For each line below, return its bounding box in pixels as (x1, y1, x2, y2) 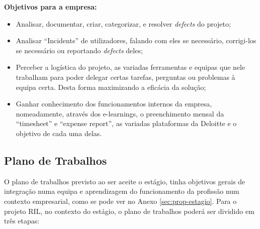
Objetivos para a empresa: (4, 2, 97, 12)
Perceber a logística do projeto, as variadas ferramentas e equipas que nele (16, 62, 245, 72)
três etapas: (4, 215, 40, 226)
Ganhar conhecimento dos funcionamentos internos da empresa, (16, 98, 212, 109)
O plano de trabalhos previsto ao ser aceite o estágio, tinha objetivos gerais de (4, 176, 245, 186)
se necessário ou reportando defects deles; (16, 45, 143, 55)
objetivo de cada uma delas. (16, 128, 102, 138)
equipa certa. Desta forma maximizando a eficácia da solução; (16, 81, 206, 92)
